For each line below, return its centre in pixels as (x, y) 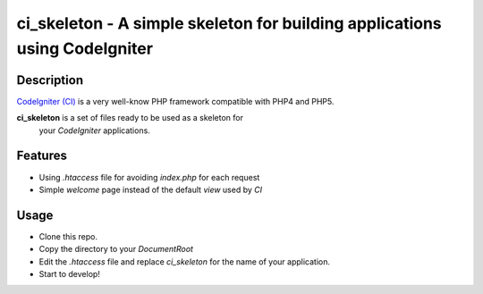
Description (50, 80)
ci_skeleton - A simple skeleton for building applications (229, 23)
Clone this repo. (68, 236)
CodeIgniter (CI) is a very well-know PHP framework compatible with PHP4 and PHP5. (175, 101)
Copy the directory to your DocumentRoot (116, 249)
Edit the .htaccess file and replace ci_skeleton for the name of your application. (185, 261)
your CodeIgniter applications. (95, 130)
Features (42, 156)
